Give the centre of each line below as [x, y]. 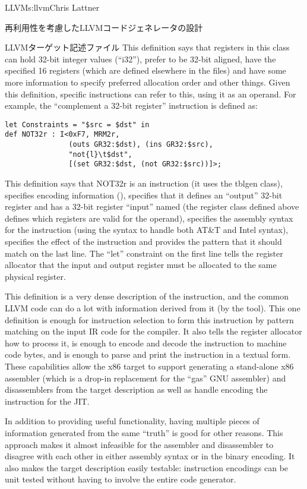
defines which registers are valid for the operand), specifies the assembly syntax [149, 218]
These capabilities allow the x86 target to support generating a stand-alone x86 [149, 366]
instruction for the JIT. [47, 401]
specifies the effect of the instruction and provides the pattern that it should [143, 241]
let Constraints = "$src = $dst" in [77, 124]
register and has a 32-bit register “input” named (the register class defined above [152, 206]
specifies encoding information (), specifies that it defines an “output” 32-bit [144, 195]
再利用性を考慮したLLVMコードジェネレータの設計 [104, 27]
